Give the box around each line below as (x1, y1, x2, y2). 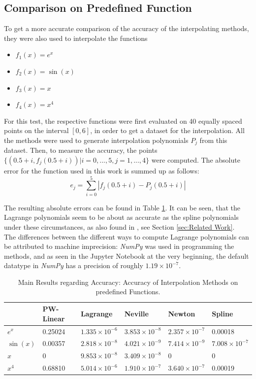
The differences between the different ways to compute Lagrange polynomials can (4, 231, 249, 241)
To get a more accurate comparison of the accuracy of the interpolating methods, (4, 23, 249, 34)
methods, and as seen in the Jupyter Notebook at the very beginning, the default (4, 250, 249, 261)
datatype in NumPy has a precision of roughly (4, 260, 143, 271)
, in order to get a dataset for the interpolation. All (90, 125, 245, 136)
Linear (42, 313, 65, 323)
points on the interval (4, 125, 69, 136)
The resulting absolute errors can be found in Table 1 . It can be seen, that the (4, 202, 240, 212)
